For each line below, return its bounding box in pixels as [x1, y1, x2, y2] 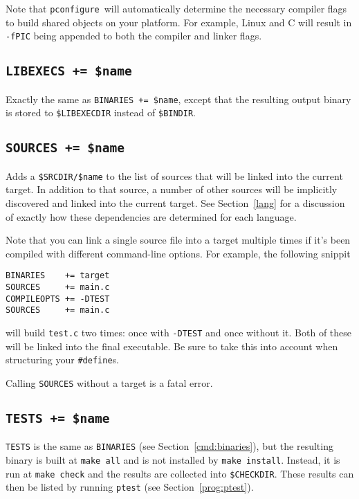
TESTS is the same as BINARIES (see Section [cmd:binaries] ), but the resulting [6, 439, 333, 453]
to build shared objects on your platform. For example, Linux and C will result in [6, 15, 352, 29]
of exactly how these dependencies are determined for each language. [6, 209, 297, 224]
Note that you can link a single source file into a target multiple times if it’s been [6, 233, 351, 247]
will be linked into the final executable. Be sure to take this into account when [6, 338, 338, 353]
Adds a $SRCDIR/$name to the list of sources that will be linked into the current [6, 168, 343, 183]
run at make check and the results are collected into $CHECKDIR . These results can [6, 466, 354, 480]
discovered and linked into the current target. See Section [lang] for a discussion [6, 196, 345, 210]
